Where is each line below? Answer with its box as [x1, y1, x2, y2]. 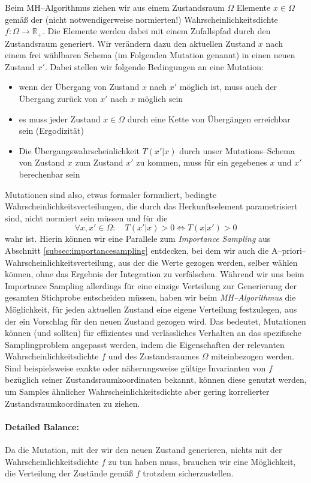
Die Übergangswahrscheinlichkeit [19, 144, 140, 157]
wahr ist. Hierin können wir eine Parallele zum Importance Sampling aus [5, 232, 271, 245]
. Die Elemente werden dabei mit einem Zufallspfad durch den [43, 25, 271, 37]
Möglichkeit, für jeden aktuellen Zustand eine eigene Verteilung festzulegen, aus [5, 302, 297, 315]
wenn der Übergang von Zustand [19, 80, 140, 93]
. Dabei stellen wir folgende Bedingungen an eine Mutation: [44, 60, 264, 73]
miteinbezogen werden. [211, 350, 294, 362]
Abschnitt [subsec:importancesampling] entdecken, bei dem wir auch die [5, 244, 269, 256]
